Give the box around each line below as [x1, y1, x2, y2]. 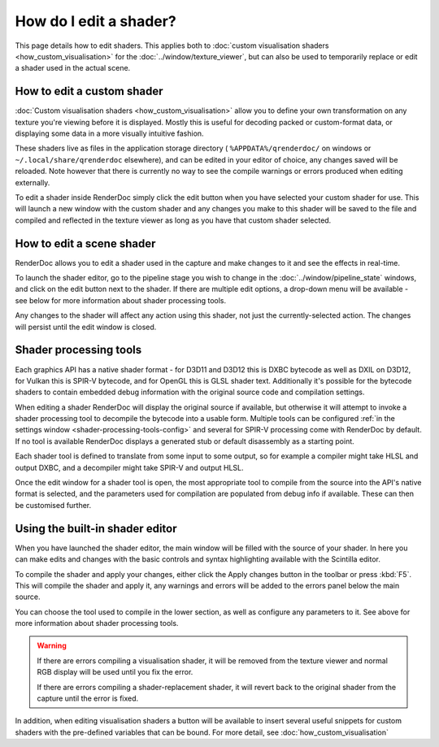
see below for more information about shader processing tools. [15, 295, 227, 305]
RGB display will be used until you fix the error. [37, 667, 193, 677]
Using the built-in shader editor [15, 521, 177, 536]
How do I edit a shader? [15, 12, 176, 30]
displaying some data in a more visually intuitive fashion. [15, 128, 204, 138]
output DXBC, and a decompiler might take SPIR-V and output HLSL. [15, 463, 244, 472]
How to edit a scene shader [15, 237, 156, 250]
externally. [15, 177, 50, 187]
